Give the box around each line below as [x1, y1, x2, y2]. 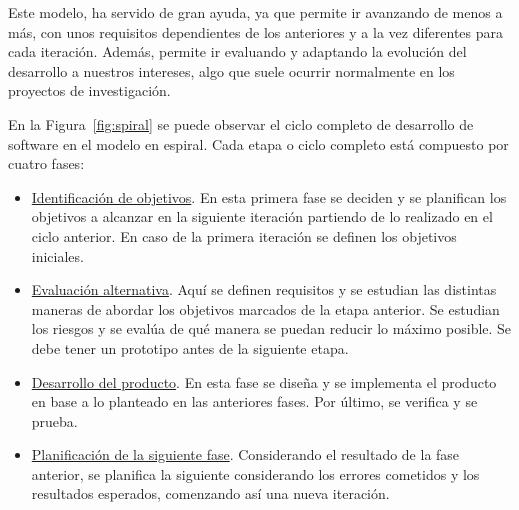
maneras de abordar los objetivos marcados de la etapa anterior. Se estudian [31, 298, 500, 319]
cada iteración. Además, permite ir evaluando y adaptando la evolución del [8, 41, 467, 62]
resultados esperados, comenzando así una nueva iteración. [31, 483, 390, 504]
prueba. [31, 410, 78, 431]
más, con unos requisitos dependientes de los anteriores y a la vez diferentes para [8, 21, 504, 42]
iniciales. [31, 245, 84, 266]
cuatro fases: [8, 153, 85, 174]
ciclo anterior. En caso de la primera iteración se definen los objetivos [31, 225, 457, 246]
